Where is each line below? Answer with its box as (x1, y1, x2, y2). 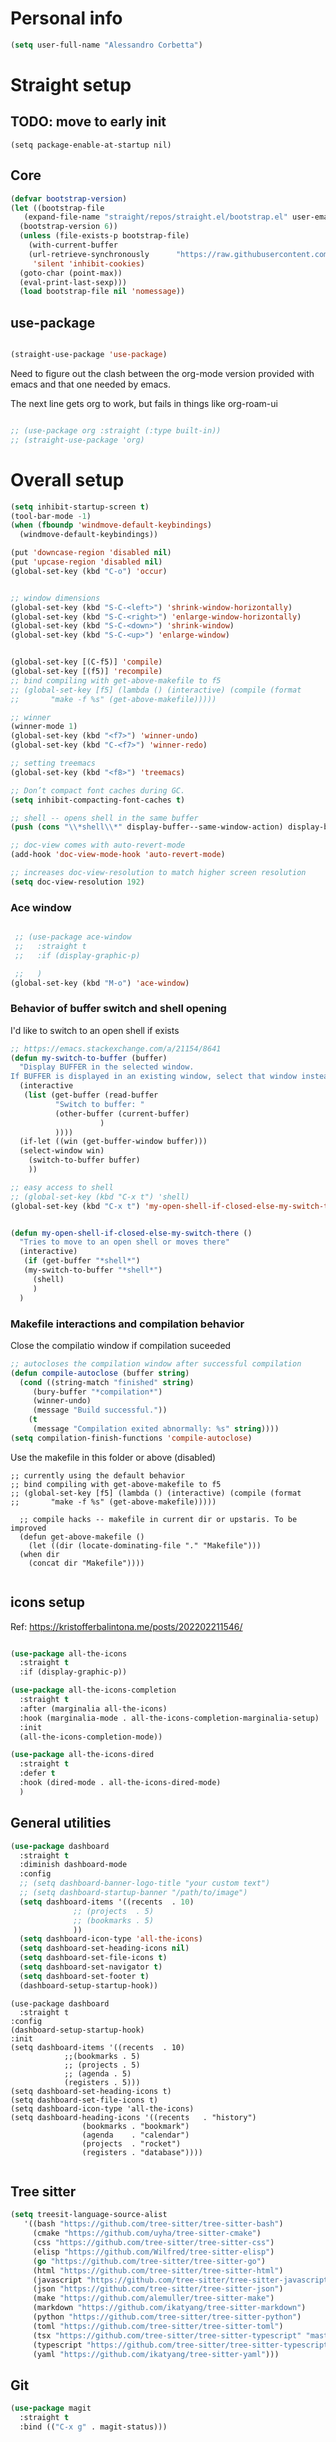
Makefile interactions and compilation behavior (10, 1317, 245, 1331)
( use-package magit (10, 2403, 92, 2414)
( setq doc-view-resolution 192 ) (10, 877, 145, 887)
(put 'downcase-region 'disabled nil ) (10, 548, 172, 558)
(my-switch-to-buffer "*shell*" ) (23, 1265, 163, 1276)
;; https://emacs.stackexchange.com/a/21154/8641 (10, 1043, 222, 1054)
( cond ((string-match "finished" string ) (19, 1377, 195, 1387)
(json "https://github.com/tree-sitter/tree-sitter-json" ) (32, 2284, 284, 2294)
